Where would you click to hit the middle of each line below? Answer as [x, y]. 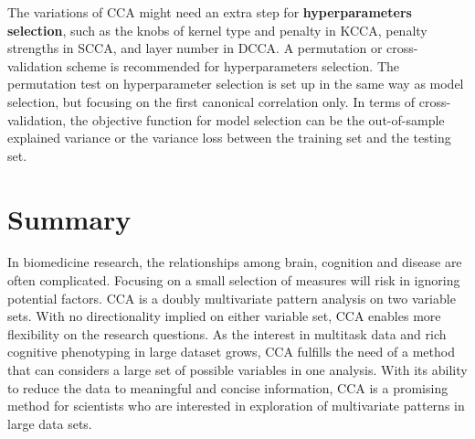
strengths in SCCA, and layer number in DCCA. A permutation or [195, 48]
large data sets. [50, 423]
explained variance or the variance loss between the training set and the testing [229, 138]
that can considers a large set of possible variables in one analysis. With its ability [237, 370]
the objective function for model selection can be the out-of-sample [257, 119]
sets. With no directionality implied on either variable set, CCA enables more [224, 316]
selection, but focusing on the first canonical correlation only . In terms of [211, 101]
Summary [69, 218]
